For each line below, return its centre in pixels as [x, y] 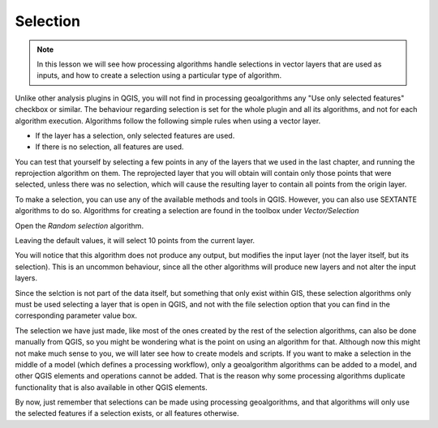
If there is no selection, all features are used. [109, 147]
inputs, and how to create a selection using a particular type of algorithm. [159, 75]
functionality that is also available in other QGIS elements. [111, 387]
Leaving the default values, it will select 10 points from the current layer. [135, 241]
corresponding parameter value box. [76, 315]
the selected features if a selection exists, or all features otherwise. [127, 413]
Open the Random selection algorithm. [79, 225]
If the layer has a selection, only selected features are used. [135, 135]
